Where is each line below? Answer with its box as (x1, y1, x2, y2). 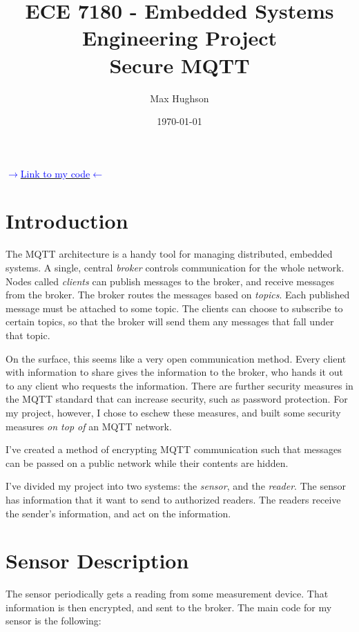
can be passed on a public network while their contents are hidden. (6, 455, 289, 470)
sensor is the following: (6, 613, 101, 628)
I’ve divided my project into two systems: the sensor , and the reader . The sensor (6, 479, 346, 493)
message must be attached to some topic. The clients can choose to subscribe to (6, 300, 343, 315)
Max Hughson (150, 90, 209, 105)
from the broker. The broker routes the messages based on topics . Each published (6, 287, 350, 302)
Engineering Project (81, 23, 278, 52)
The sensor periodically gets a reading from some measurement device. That (6, 586, 329, 601)
